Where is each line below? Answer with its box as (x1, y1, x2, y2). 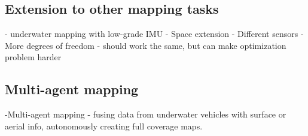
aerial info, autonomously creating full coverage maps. (5, 119, 203, 132)
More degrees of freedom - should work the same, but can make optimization (5, 39, 286, 51)
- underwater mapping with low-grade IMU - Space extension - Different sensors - (5, 27, 304, 40)
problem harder (5, 51, 62, 63)
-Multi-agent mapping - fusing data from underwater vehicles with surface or (5, 108, 286, 120)
